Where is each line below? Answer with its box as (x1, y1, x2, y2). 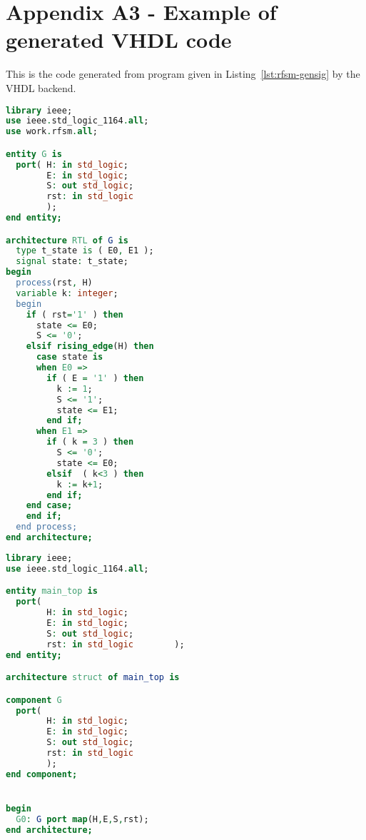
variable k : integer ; (16, 288, 118, 298)
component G (6, 694, 62, 705)
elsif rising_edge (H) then (26, 341, 154, 352)
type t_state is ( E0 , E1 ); (16, 246, 154, 256)
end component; (6, 769, 78, 779)
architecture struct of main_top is (6, 672, 180, 683)
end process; (16, 522, 78, 532)
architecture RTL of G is (6, 235, 128, 246)
